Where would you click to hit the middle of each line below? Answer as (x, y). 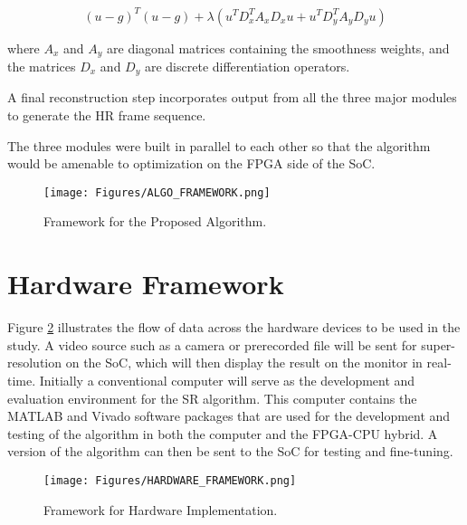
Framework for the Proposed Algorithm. (155, 221)
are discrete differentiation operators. (247, 66)
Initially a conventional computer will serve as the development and (227, 380)
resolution (35, 363)
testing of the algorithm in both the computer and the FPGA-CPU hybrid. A (223, 433)
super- (438, 344)
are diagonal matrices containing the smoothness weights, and (278, 48)
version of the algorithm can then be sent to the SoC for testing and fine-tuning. (230, 451)
